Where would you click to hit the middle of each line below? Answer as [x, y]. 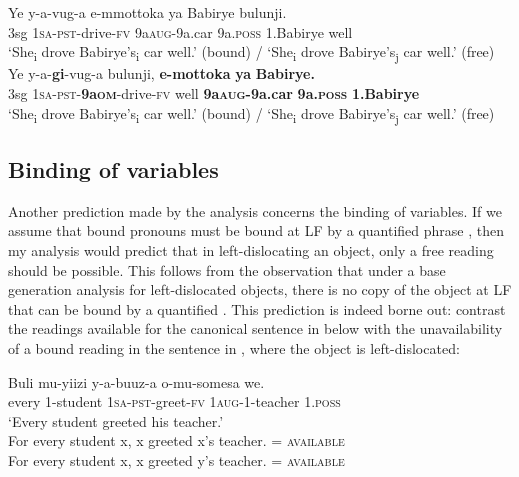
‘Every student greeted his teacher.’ [116, 420]
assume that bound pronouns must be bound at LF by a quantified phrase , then [256, 230]
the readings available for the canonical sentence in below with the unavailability [255, 328]
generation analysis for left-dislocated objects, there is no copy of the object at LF [260, 289]
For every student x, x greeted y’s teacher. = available [176, 459]
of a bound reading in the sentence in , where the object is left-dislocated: [234, 347]
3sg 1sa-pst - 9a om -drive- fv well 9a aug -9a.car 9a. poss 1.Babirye [214, 92]
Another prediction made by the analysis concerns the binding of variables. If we [255, 210]
